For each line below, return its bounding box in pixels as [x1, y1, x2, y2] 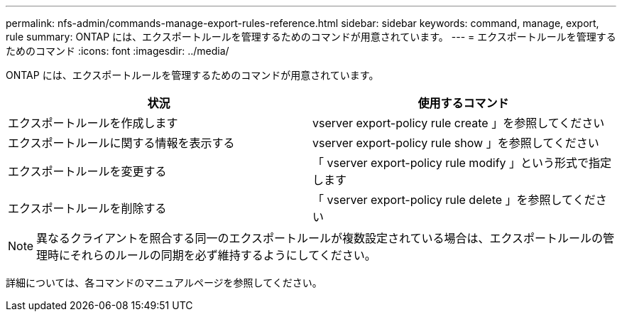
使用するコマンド [418, 96, 509, 110]
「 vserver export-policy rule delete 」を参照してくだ [312, 193, 596, 207]
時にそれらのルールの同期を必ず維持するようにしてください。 [48, 248, 376, 262]
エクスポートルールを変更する [8, 164, 167, 178]
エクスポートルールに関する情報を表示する [8, 136, 235, 150]
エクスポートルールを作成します [8, 116, 178, 130]
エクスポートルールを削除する [8, 201, 167, 215]
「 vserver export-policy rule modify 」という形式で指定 [312, 156, 612, 170]
